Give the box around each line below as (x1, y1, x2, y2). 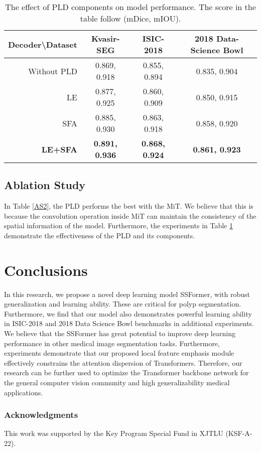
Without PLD (28, 65, 77, 77)
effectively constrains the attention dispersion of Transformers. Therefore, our (4, 357, 242, 368)
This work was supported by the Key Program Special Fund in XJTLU (4, 428, 223, 438)
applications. (4, 387, 43, 397)
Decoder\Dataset (8, 38, 77, 50)
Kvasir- (91, 33, 120, 44)
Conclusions (4, 259, 88, 280)
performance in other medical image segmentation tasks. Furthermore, (4, 338, 220, 348)
